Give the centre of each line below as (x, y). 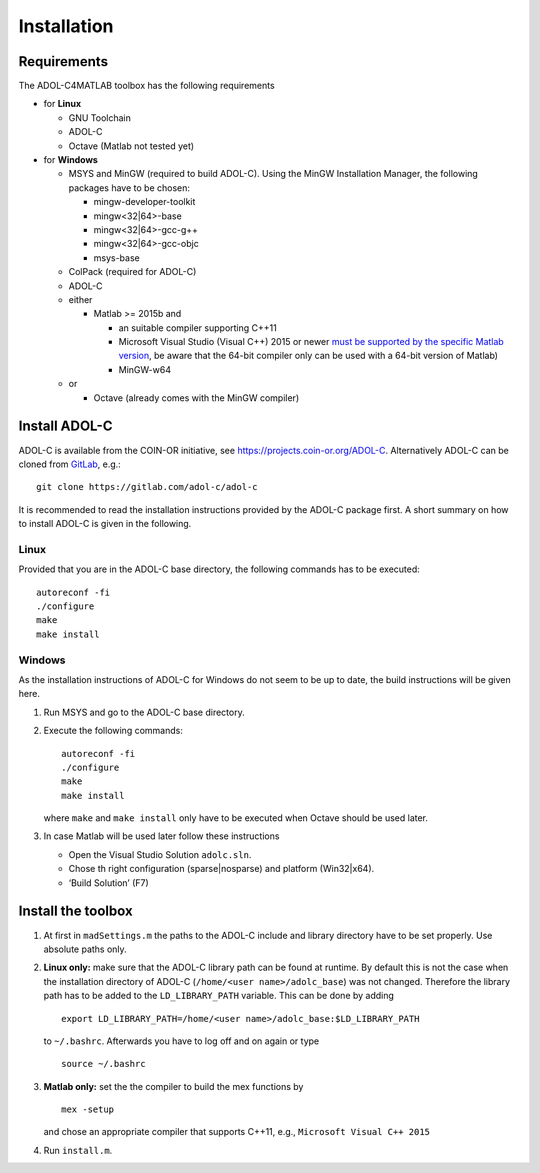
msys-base (116, 257)
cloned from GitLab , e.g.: (70, 464)
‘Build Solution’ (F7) (108, 882)
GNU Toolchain (100, 117)
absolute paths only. (85, 949)
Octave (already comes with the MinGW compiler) (196, 397)
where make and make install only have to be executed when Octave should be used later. (236, 818)
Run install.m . (78, 1150)
